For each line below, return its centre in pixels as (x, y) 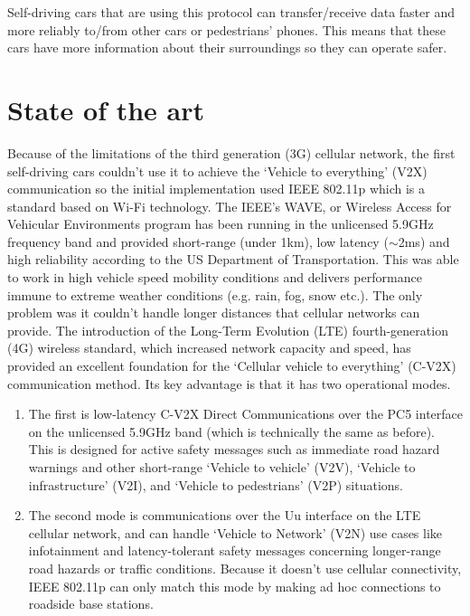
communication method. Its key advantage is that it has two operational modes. (229, 383)
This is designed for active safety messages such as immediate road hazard (234, 449)
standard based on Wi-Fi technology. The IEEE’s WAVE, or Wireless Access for (230, 206)
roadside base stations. (91, 604)
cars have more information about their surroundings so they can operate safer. (227, 47)
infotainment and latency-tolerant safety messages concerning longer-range (235, 550)
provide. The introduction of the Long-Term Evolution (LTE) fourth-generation (228, 330)
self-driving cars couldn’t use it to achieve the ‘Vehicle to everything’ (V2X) (217, 171)
